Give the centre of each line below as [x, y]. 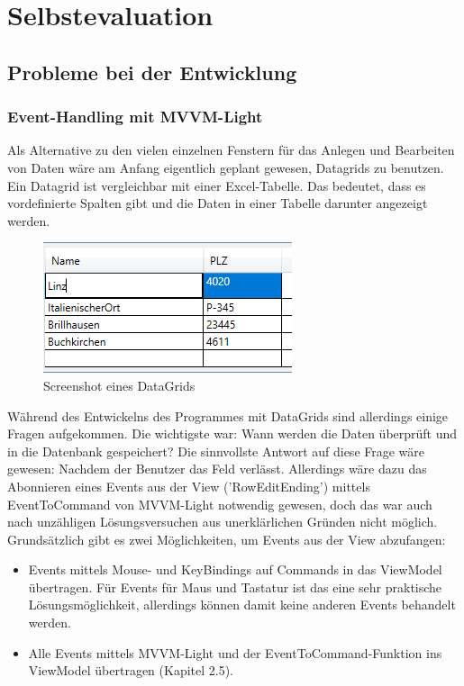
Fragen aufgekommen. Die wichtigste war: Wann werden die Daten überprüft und [232, 433]
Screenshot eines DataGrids [119, 385]
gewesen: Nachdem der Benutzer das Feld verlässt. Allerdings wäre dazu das [217, 469]
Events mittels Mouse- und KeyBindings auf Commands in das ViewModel [235, 569]
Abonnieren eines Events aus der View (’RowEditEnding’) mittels [189, 486]
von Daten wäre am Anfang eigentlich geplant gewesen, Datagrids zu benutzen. [226, 167]
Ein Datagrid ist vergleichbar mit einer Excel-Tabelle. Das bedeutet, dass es [217, 185]
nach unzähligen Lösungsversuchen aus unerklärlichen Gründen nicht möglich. [223, 522]
